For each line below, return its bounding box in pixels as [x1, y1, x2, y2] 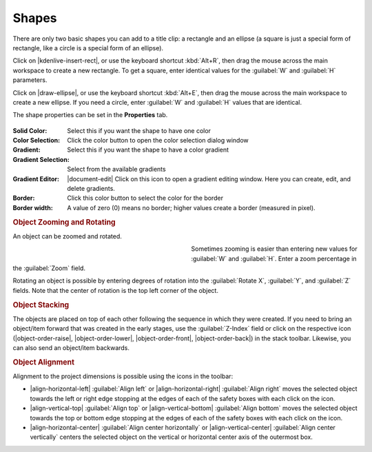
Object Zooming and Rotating [12, 217, 116, 227]
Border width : [12, 203, 53, 212]
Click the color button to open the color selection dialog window [67, 136, 249, 145]
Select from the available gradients [67, 165, 166, 174]
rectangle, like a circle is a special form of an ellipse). [12, 43, 164, 52]
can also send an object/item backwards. [12, 344, 130, 352]
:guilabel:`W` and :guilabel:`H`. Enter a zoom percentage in [191, 254, 358, 263]
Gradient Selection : [12, 155, 70, 163]
